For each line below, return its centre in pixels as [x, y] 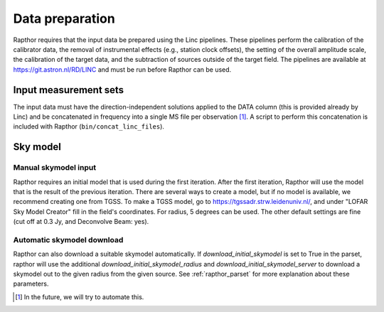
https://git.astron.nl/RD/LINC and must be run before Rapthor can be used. [122, 69]
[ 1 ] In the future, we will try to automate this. [80, 297]
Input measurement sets [69, 90]
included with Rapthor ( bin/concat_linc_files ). [89, 127]
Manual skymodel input [54, 168]
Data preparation [64, 18]
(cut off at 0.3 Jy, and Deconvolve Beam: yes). [81, 222]
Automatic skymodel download [68, 240]
